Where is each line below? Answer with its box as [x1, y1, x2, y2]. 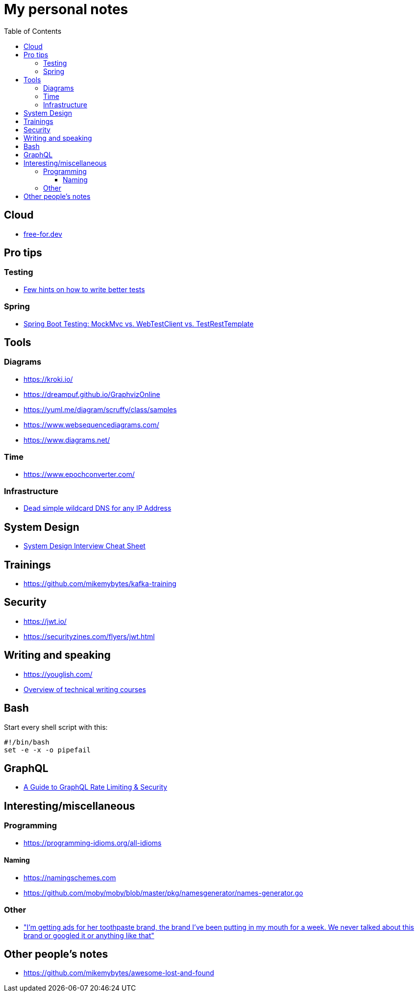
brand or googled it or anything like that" [24, 931, 154, 940]
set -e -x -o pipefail [4, 746, 91, 754]
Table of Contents [4, 26, 62, 35]
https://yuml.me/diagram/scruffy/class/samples [24, 405, 177, 414]
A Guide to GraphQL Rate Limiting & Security [24, 783, 168, 792]
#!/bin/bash [4, 738, 49, 746]
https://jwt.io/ [24, 617, 67, 625]
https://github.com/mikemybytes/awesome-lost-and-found [24, 969, 214, 977]
